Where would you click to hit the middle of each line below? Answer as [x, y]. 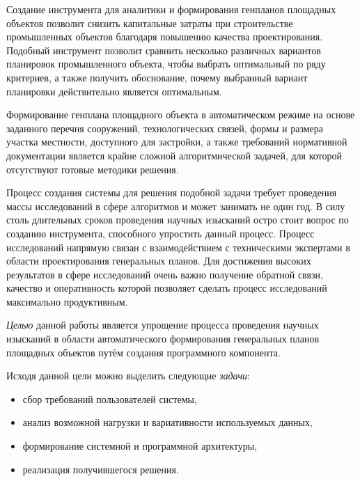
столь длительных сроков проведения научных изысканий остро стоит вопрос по [178, 220]
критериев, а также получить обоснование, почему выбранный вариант [157, 77]
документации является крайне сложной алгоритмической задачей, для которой [174, 155]
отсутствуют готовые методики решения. [93, 169]
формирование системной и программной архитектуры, [140, 446]
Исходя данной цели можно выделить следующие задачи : [128, 376]
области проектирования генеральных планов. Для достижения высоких [159, 261]
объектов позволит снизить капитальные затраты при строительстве [150, 23]
